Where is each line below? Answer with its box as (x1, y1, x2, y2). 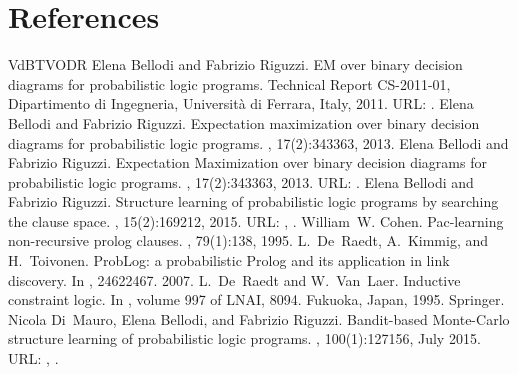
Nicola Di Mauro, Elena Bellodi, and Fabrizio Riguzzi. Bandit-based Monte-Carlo (8, 308, 510, 329)
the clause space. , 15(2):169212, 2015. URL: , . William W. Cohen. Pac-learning (8, 210, 504, 231)
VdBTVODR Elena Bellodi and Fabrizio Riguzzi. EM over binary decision (8, 54, 463, 75)
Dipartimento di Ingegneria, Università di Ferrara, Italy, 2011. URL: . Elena (8, 93, 474, 114)
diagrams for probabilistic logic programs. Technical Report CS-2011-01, (8, 73, 451, 94)
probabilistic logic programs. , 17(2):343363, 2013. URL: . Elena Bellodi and (8, 171, 474, 192)
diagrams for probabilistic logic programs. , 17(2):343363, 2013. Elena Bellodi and (8, 132, 509, 153)
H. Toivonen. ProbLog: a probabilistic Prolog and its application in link (8, 250, 450, 271)
